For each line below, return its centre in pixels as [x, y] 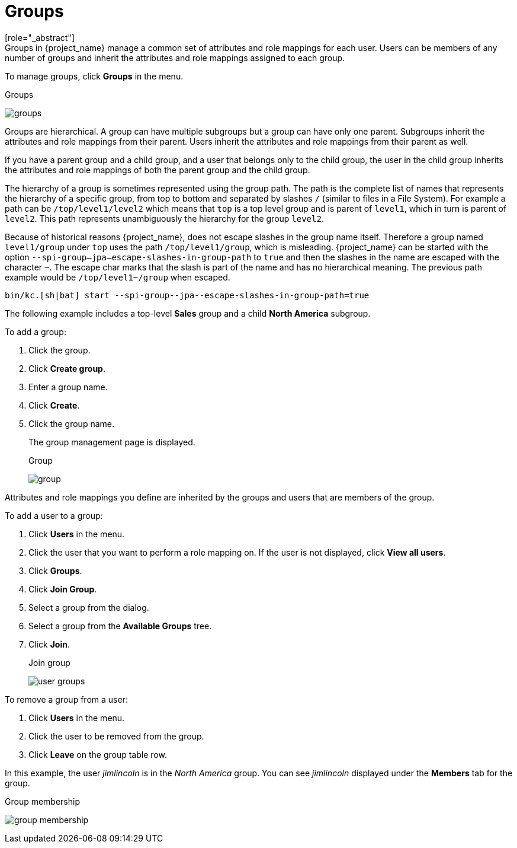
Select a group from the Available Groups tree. [120, 626]
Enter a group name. [68, 387]
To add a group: [36, 331]
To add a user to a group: [54, 515]
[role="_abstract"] [40, 37]
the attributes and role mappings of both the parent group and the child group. [158, 170]
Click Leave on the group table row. [98, 754]
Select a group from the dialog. [89, 607]
